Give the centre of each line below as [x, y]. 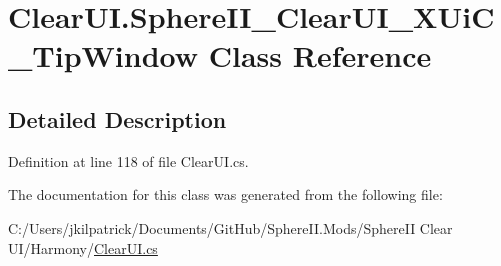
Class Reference [320, 55]
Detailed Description [117, 118]
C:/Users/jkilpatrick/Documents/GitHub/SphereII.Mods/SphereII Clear [230, 227]
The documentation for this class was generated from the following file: [225, 194]
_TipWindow [103, 55]
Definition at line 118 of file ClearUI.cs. [128, 160]
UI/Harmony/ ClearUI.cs [83, 247]
